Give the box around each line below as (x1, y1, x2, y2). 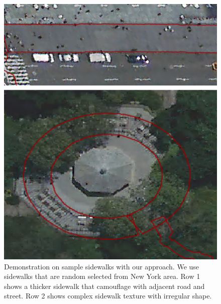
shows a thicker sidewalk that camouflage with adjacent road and (4, 280, 205, 291)
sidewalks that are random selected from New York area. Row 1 (4, 271, 200, 281)
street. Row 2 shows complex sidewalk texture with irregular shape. (4, 290, 212, 301)
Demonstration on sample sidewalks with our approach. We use (4, 261, 199, 271)
